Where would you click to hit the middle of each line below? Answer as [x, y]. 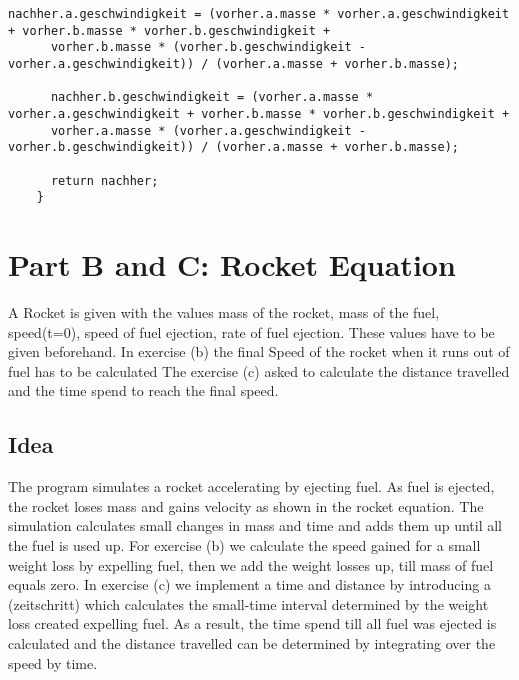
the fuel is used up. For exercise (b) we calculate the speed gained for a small [244, 544]
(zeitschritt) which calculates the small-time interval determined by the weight [248, 603]
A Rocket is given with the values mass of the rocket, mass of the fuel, [224, 312]
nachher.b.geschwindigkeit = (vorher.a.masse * [212, 97]
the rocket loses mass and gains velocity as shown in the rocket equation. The [246, 505]
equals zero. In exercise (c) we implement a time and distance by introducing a [249, 584]
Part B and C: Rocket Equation [232, 264]
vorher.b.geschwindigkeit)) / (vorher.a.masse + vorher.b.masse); [234, 147]
